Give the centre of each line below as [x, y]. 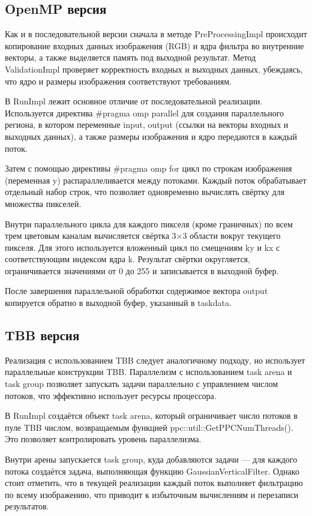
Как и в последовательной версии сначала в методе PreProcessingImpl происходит [156, 34]
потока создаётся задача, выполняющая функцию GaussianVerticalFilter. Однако [152, 471]
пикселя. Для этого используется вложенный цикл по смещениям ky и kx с [142, 247]
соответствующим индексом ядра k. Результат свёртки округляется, [127, 259]
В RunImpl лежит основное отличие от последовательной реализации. [134, 101]
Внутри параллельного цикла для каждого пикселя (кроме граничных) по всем [149, 223]
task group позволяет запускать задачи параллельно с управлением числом [142, 384]
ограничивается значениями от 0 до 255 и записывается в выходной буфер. [142, 270]
